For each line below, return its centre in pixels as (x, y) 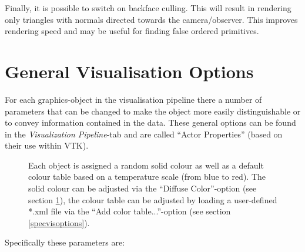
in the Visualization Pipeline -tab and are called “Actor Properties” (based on (144, 134)
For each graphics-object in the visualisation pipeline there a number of (133, 99)
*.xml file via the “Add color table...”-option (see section (130, 211)
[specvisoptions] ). (59, 222)
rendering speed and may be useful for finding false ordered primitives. (132, 31)
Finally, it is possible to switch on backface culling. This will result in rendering (148, 8)
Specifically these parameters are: (65, 242)
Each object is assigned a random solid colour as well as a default (146, 165)
